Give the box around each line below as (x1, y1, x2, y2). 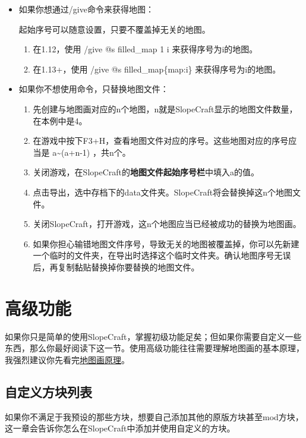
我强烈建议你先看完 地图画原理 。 (5, 353, 130, 365)
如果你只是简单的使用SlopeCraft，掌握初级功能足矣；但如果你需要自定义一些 (5, 330, 302, 342)
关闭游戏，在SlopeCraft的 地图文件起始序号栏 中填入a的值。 (33, 166, 259, 178)
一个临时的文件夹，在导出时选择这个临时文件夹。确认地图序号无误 (33, 249, 291, 261)
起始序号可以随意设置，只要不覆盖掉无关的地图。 (18, 23, 210, 35)
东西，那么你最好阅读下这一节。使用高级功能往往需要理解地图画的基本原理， (5, 342, 304, 354)
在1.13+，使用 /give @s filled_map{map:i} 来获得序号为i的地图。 (33, 62, 281, 75)
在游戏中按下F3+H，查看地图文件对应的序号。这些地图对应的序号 (33, 134, 289, 147)
